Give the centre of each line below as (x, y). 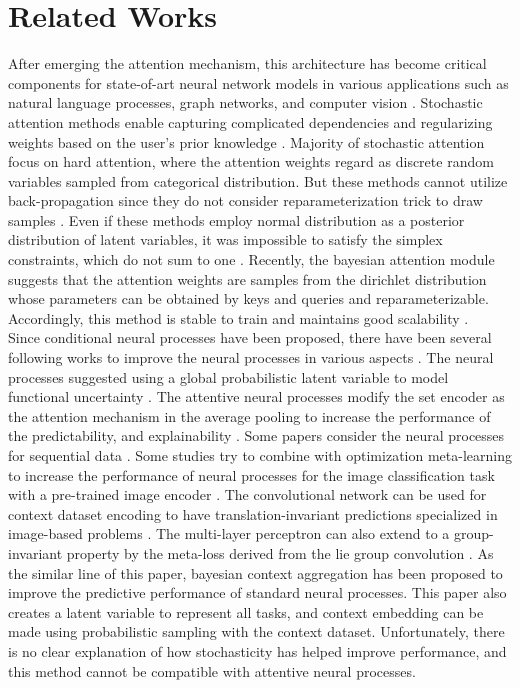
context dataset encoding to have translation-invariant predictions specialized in (253, 513)
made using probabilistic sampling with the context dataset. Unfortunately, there (256, 631)
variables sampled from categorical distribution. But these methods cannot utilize (258, 180)
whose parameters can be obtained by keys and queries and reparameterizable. (248, 298)
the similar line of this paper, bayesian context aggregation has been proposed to (255, 572)
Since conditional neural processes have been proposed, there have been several (250, 337)
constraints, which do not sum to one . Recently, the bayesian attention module (251, 259)
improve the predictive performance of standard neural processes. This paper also (257, 592)
